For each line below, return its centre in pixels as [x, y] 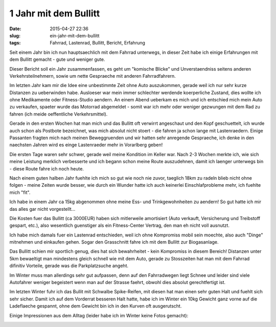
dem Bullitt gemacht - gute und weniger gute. [57, 59]
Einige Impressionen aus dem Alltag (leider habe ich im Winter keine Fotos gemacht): [99, 315]
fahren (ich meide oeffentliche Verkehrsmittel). [59, 114]
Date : [15, 29]
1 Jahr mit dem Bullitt [55, 13]
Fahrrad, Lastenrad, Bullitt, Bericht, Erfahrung [98, 43]
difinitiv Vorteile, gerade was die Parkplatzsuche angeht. [69, 266]
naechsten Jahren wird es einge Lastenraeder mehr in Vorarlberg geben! [86, 145]
